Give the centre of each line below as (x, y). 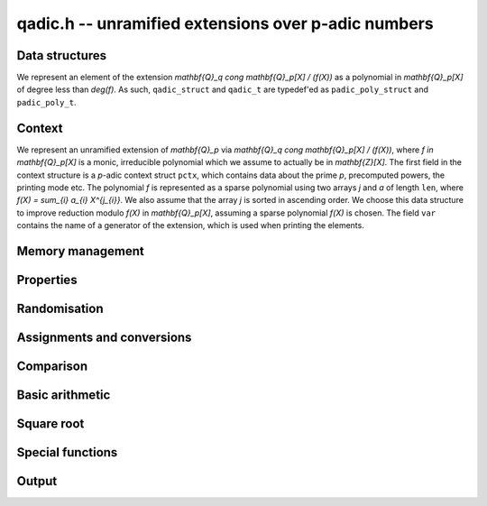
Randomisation (60, 308)
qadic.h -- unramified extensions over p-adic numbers (225, 23)
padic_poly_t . (46, 102)
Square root (51, 423)
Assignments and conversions (104, 337)
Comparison (52, 366)
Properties (47, 280)
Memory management (80, 251)
